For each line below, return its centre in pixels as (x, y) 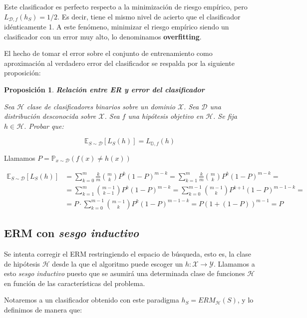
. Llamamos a (234, 263)
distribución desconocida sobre (50, 116)
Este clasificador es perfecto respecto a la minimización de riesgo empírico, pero (126, 6)
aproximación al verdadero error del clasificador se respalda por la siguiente (119, 63)
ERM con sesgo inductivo (72, 233)
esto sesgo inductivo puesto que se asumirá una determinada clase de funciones (125, 273)
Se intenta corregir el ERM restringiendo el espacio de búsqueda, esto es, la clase (128, 254)
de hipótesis (22, 263)
